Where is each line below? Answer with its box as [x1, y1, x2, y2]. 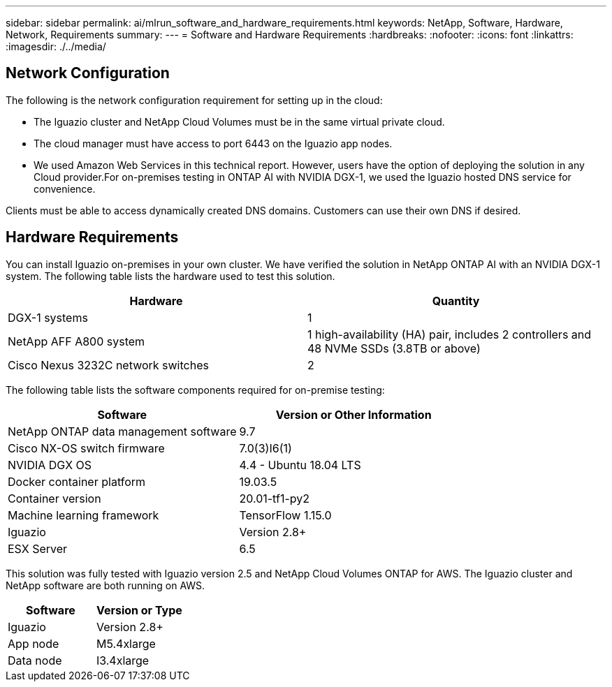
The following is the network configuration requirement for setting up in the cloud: [6, 94, 383, 106]
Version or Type [96, 603, 182, 617]
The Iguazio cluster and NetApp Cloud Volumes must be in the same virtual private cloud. [34, 115, 445, 128]
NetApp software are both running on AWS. [6, 579, 205, 591]
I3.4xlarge [96, 653, 150, 667]
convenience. [34, 182, 96, 195]
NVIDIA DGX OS [8, 457, 92, 472]
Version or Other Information [275, 407, 432, 422]
